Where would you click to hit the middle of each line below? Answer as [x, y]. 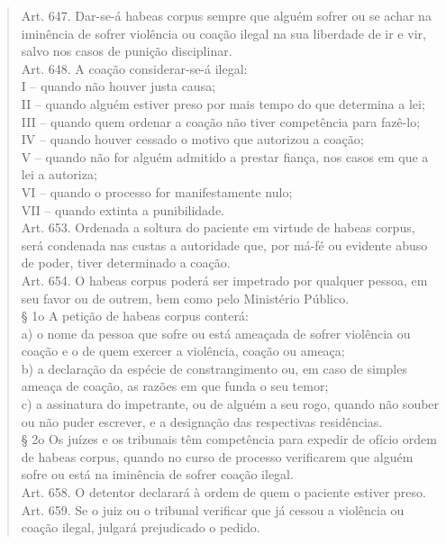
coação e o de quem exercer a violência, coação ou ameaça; [183, 351]
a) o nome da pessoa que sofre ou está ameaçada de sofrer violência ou [216, 333]
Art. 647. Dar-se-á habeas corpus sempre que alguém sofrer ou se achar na [226, 15]
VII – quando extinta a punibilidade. [123, 209]
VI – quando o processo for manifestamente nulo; [157, 191]
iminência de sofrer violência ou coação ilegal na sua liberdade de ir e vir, [223, 33]
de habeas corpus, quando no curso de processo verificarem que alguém [217, 456]
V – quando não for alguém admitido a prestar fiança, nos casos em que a [225, 156]
